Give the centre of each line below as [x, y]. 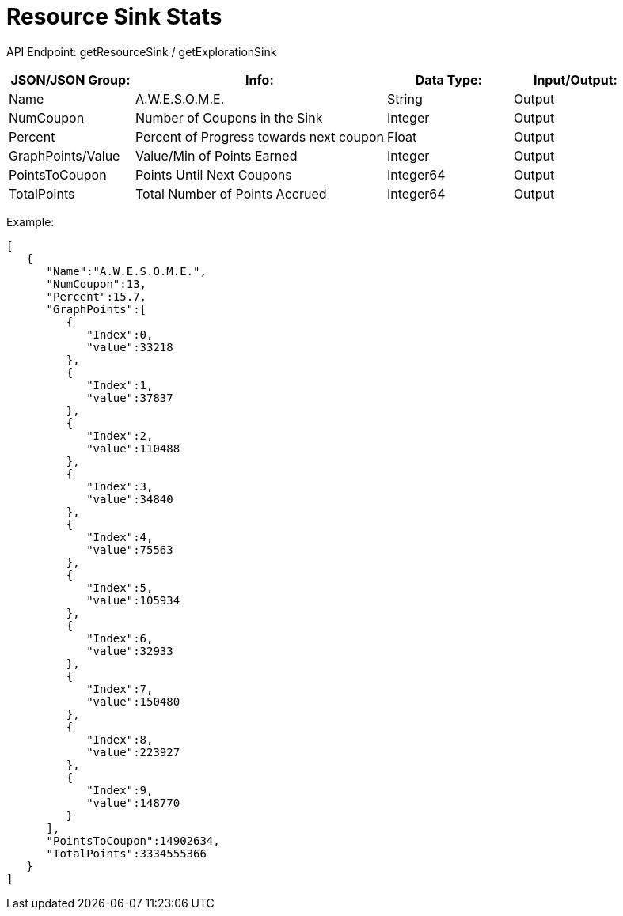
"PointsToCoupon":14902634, [133, 840]
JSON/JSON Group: [70, 79]
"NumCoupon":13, [97, 284]
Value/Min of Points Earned [216, 155]
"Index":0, [120, 334]
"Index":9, [120, 790]
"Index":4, [120, 537]
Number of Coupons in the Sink [229, 117]
